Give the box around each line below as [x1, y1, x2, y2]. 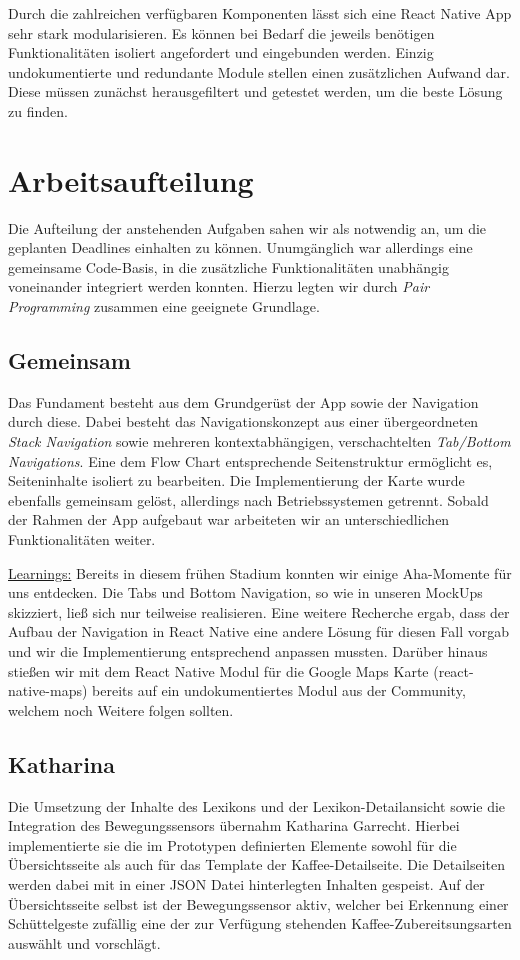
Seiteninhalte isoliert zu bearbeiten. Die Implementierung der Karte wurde [8, 470, 465, 491]
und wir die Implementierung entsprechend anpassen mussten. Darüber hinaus [8, 640, 488, 661]
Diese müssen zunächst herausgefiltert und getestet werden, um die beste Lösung [8, 81, 503, 102]
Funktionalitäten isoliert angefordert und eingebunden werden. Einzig [8, 42, 434, 63]
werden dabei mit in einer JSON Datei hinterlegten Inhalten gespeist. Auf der [8, 873, 485, 894]
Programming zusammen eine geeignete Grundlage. [8, 296, 320, 317]
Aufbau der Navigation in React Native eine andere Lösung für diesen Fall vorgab [8, 621, 510, 642]
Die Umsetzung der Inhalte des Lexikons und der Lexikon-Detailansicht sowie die [8, 795, 506, 816]
